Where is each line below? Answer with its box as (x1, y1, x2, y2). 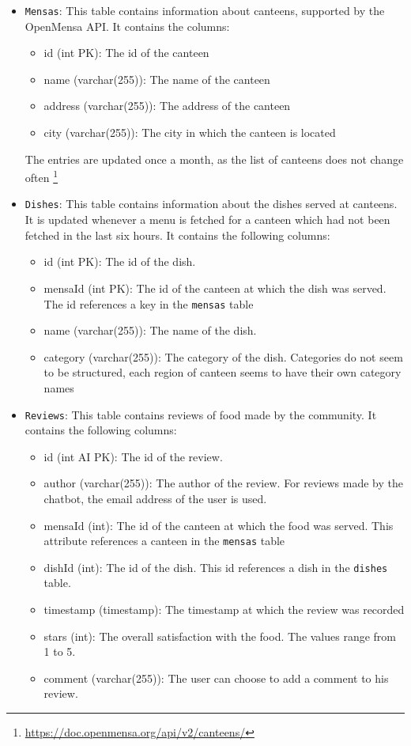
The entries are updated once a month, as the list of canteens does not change (25, 150, 404, 167)
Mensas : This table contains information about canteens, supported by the (25, 2, 385, 18)
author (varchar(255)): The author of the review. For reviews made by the (43, 475, 403, 491)
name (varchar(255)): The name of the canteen (43, 70, 270, 87)
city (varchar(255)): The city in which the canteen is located (43, 124, 336, 141)
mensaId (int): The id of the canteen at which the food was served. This (43, 517, 394, 533)
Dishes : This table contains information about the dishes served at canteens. (25, 195, 398, 212)
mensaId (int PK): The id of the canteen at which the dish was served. (43, 279, 386, 296)
